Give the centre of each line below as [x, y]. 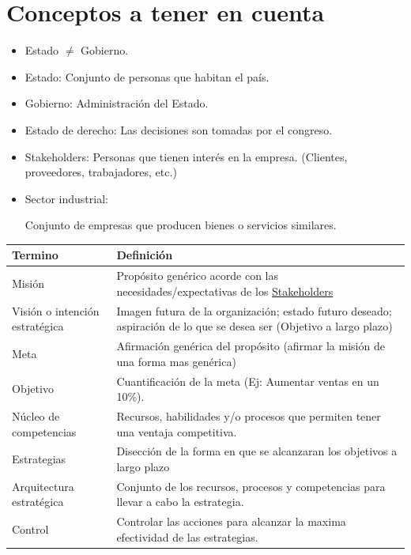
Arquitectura [43, 486]
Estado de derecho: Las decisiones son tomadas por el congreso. [179, 129]
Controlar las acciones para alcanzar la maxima [231, 521]
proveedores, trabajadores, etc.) [101, 172]
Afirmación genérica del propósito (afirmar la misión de [251, 346]
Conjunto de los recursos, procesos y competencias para [251, 486]
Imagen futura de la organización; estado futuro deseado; [254, 310]
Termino [35, 255]
